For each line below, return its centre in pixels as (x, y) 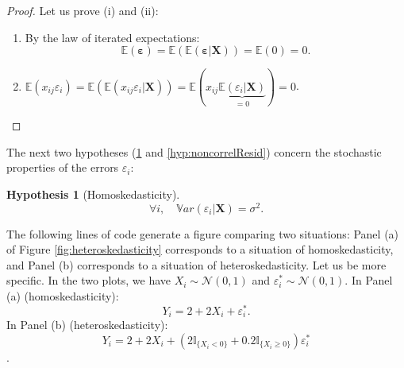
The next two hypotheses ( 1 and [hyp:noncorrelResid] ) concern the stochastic (194, 151)
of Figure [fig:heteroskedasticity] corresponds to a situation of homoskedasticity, (200, 249)
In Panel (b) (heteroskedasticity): (87, 325)
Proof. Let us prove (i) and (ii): (83, 10)
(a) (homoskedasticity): (63, 295)
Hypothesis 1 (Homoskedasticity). (93, 194)
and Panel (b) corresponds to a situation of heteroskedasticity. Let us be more (196, 264)
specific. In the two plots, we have (89, 280)
